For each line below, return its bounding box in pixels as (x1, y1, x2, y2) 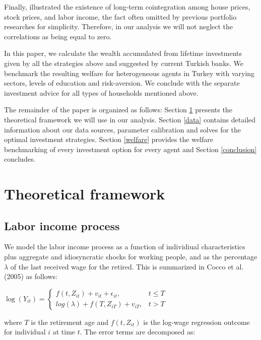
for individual (4, 326, 46, 337)
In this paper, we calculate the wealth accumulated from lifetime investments (4, 48, 242, 58)
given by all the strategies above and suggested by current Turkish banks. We (4, 57, 244, 68)
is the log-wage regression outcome (143, 316, 250, 327)
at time (52, 326, 76, 337)
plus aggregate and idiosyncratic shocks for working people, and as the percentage (4, 251, 257, 262)
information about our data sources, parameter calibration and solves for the (4, 124, 241, 134)
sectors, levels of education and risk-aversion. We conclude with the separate (4, 78, 240, 88)
